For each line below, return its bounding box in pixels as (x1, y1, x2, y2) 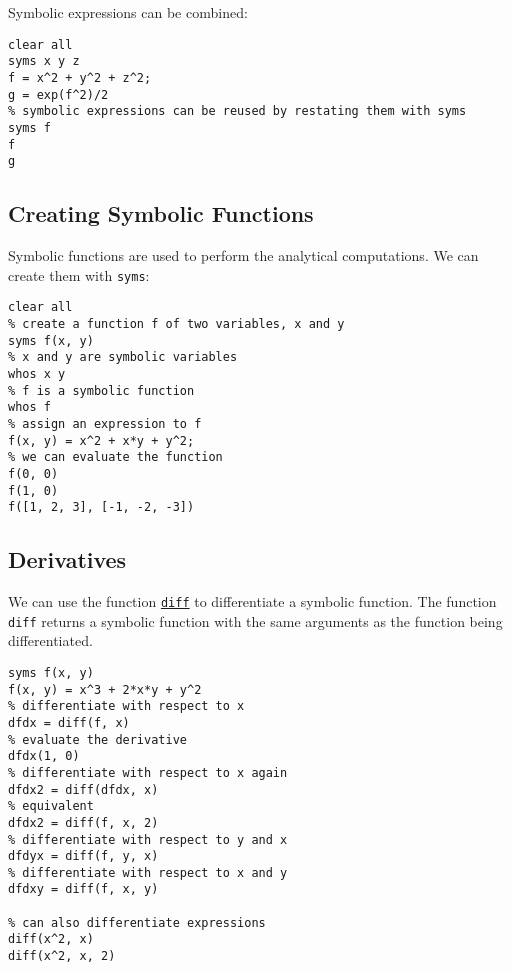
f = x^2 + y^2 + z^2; (8, 70, 152, 85)
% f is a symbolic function (8, 383, 195, 398)
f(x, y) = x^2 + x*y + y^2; (8, 433, 195, 448)
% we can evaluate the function (8, 450, 223, 465)
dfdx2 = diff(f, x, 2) (8, 815, 159, 830)
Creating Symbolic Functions (8, 198, 314, 229)
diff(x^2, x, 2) (8, 949, 116, 964)
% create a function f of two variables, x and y (8, 316, 345, 331)
